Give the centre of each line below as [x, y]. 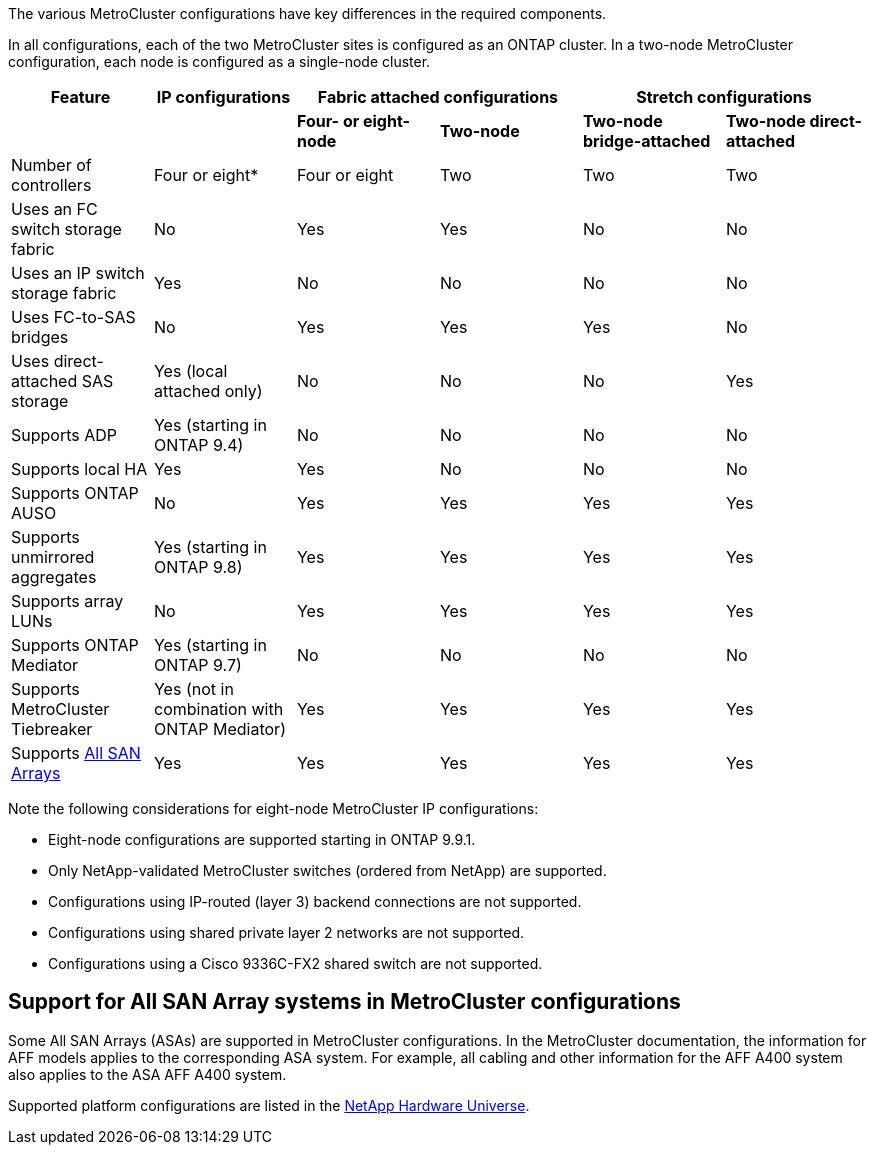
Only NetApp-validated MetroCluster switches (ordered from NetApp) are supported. [327, 870]
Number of [51, 165]
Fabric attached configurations [438, 97]
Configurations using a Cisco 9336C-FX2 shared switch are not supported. [295, 963]
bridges [40, 337]
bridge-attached [646, 141]
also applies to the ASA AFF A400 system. [147, 1074]
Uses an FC [54, 209]
